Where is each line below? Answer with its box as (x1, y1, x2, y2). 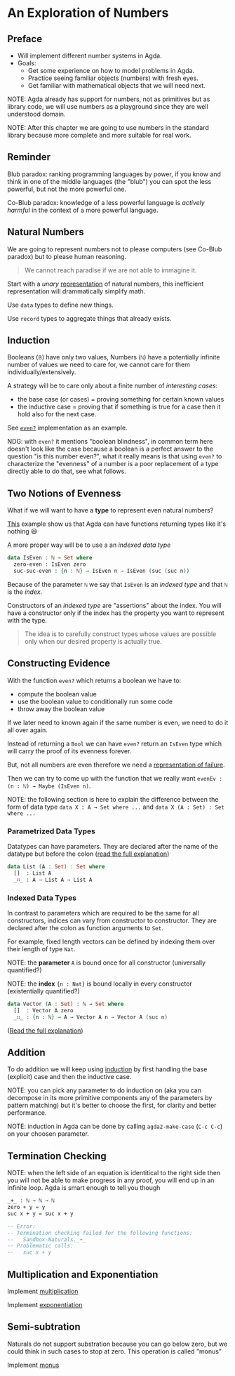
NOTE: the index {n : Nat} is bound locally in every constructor (7, 979, 193, 988)
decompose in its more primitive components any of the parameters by (7, 1094, 213, 1102)
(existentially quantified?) (7, 986, 81, 995)
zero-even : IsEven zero (13, 561, 86, 568)
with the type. (7, 616, 48, 624)
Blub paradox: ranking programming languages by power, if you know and (7, 170, 221, 178)
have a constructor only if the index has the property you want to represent (7, 609, 224, 617)
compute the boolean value (17, 689, 97, 698)
